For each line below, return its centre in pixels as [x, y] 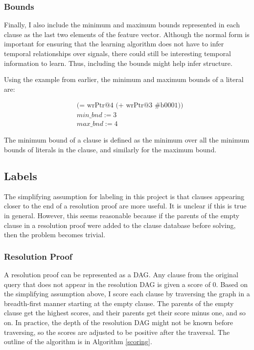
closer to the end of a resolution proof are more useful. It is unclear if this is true [125, 206]
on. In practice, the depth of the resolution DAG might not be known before [118, 322]
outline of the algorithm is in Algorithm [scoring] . [78, 341]
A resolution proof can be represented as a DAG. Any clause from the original [121, 275]
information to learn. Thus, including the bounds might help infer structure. [118, 63]
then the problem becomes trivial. [55, 235]
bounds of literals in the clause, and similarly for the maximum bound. [110, 150]
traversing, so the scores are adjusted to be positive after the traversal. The [117, 332]
